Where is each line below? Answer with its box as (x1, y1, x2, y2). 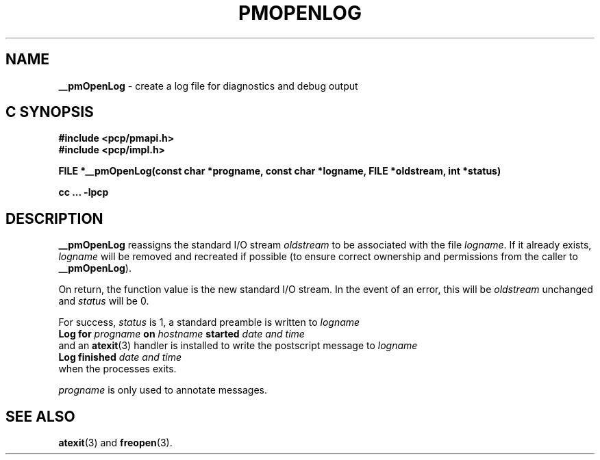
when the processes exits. (58, 363, 177, 375)
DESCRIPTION (5, 209, 103, 227)
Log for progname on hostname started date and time (58, 328, 305, 340)
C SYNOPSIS (5, 103, 94, 121)
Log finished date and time (58, 351, 182, 363)
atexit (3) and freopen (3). (58, 437, 173, 449)
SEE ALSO (5, 407, 75, 425)
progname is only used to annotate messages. (58, 384, 267, 396)
